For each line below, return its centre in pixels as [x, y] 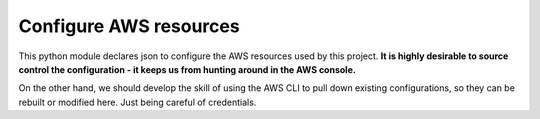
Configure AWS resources [129, 26]
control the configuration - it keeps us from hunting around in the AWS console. [187, 69]
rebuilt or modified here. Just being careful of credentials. [137, 102]
